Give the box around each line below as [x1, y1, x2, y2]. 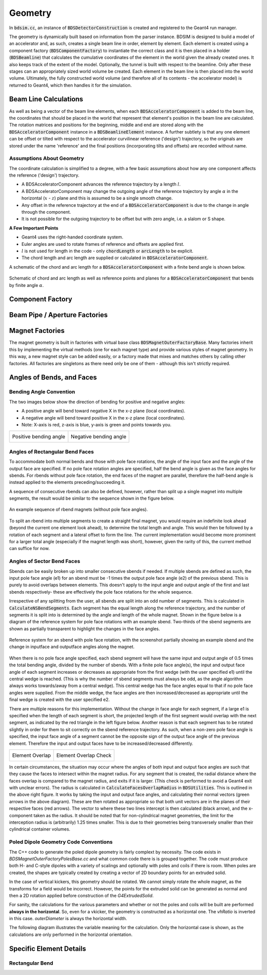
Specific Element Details [9, 944, 87, 953]
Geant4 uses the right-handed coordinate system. [21, 234, 124, 240]
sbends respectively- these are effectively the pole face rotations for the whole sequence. [9, 589, 193, 595]
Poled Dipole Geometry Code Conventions [9, 838, 113, 845]
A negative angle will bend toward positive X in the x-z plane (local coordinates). [21, 415, 185, 420]
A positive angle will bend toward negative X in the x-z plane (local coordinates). [21, 408, 185, 414]
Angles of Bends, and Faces [9, 373, 97, 382]
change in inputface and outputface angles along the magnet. [9, 644, 135, 650]
